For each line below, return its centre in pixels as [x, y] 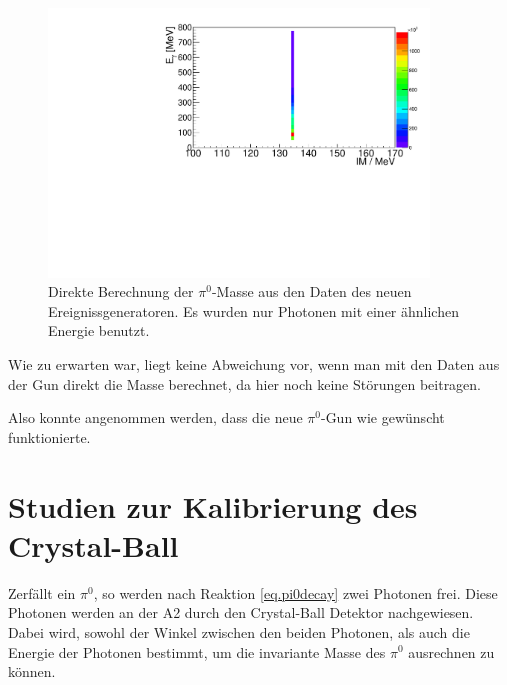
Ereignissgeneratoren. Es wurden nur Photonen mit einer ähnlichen [253, 310]
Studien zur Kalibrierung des [213, 505]
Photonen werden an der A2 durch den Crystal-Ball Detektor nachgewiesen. [241, 612]
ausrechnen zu [451, 651]
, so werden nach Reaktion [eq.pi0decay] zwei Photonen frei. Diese [295, 592]
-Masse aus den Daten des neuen [311, 291]
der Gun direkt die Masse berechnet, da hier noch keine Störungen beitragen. [245, 383]
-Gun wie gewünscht [382, 417]
